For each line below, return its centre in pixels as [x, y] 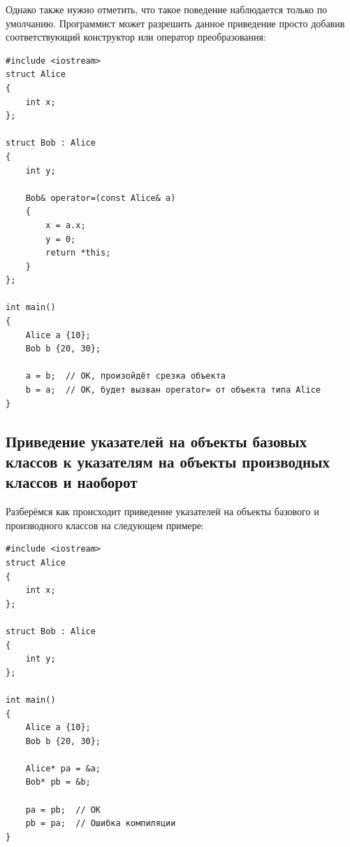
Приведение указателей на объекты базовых [156, 441]
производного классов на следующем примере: [105, 525]
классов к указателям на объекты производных [168, 461]
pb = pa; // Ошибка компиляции [101, 824]
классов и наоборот [72, 482]
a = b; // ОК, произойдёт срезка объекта [125, 376]
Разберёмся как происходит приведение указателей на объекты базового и [162, 511]
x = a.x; [66, 225]
